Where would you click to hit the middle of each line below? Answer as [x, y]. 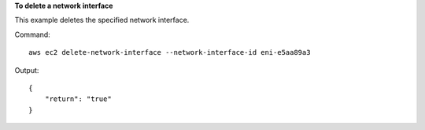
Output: [27, 70]
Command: [32, 34]
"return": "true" [78, 99]
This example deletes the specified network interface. [102, 20]
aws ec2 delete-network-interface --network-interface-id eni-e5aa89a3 [170, 52]
